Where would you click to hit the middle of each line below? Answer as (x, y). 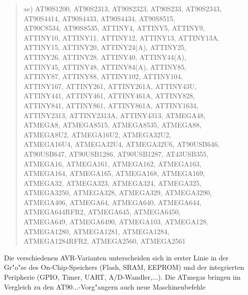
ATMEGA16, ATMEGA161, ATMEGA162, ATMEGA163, (112, 163)
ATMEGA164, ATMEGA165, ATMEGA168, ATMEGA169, (114, 173)
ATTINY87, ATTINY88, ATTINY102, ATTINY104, (103, 76)
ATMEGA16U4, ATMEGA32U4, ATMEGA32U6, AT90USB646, (122, 144)
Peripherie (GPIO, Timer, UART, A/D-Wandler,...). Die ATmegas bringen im (122, 277)
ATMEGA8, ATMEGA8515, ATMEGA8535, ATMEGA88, (112, 125)
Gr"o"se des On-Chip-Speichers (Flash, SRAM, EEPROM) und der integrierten (124, 267)
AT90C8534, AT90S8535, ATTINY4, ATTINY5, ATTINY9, (114, 28)
